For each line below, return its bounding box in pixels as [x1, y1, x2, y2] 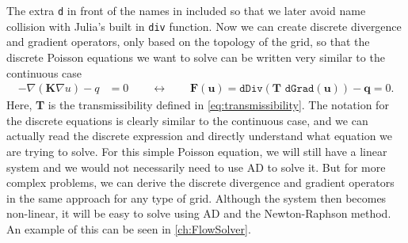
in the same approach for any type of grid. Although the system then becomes [6, 189, 387, 206]
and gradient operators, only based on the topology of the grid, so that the [6, 33, 370, 50]
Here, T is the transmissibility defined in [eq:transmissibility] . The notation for [6, 97, 389, 113]
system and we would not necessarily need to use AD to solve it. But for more [6, 158, 386, 175]
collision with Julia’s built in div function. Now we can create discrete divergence [6, 17, 402, 34]
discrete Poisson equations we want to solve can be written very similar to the [6, 48, 385, 65]
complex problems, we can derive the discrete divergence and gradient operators [6, 174, 395, 191]
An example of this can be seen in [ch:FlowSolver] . [6, 220, 251, 237]
